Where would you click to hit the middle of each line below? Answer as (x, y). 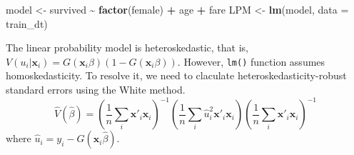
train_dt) (27, 23)
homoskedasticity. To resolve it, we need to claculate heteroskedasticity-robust (176, 75)
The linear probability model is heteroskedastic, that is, (127, 47)
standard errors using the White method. (96, 90)
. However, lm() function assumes (251, 61)
